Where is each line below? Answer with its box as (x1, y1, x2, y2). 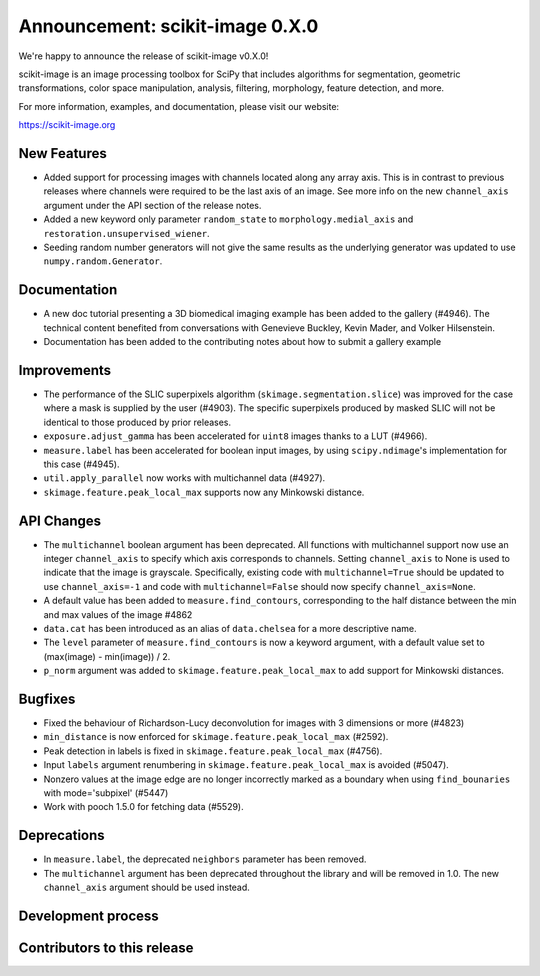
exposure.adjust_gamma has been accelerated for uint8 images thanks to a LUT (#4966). (43, 430, 428, 442)
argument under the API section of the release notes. (43, 199, 262, 211)
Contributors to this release (18, 939, 194, 956)
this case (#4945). (43, 458, 120, 470)
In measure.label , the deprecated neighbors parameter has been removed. (43, 853, 367, 865)
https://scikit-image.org (18, 119, 116, 131)
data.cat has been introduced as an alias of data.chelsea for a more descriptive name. (43, 622, 417, 634)
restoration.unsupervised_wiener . (43, 227, 210, 239)
